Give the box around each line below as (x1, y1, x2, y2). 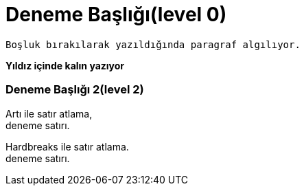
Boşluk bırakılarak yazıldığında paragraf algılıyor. (5, 38, 301, 50)
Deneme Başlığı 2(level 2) (5, 82, 144, 97)
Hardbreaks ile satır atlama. (5, 140, 129, 153)
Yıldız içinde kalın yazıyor (5, 59, 125, 71)
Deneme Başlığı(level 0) (5, 3, 227, 26)
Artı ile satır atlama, (5, 107, 93, 120)
